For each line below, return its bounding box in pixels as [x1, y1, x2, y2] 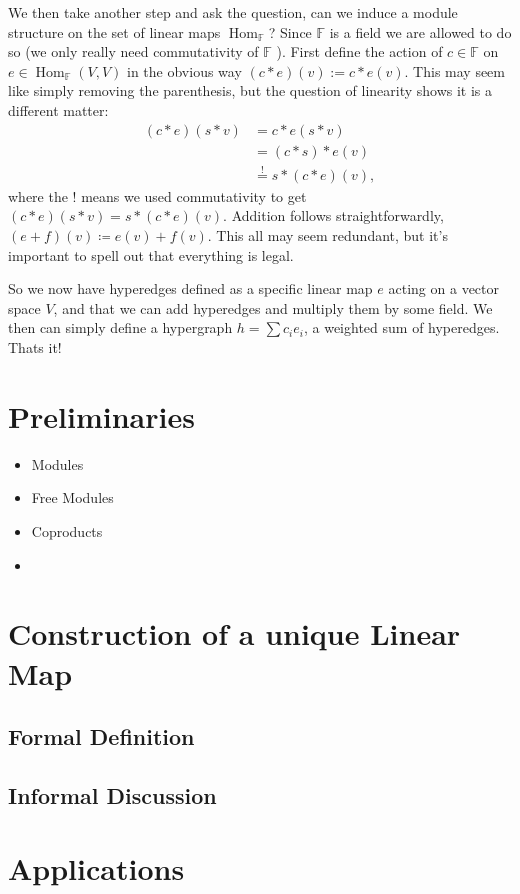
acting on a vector [388, 278, 499, 299]
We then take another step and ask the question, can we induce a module [8, 2, 458, 22]
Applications [8, 848, 185, 889]
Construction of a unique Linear [8, 613, 461, 654]
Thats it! [8, 337, 62, 358]
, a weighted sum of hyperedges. [303, 317, 500, 338]
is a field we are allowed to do [329, 21, 512, 42]
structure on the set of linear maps [8, 21, 221, 42]
